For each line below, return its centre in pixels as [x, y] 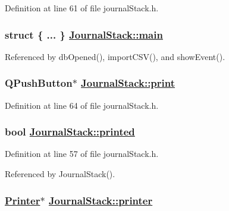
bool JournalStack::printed [70, 132]
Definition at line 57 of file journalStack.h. [82, 154]
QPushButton [39, 83]
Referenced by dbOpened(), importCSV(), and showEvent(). [115, 56]
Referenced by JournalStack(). [60, 174]
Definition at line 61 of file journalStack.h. [82, 8]
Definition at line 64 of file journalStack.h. [82, 105]
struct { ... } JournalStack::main [84, 34]
